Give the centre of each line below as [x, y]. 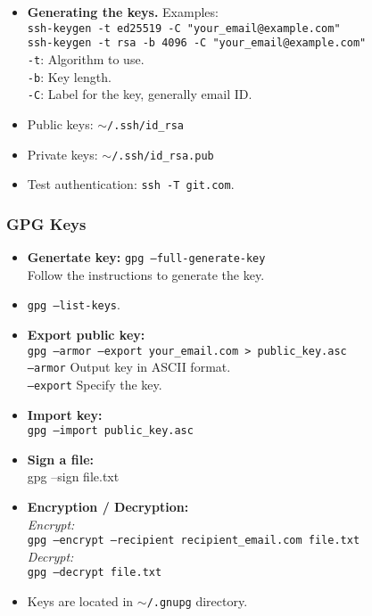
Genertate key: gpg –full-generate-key [146, 257]
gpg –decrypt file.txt [95, 573]
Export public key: [86, 334]
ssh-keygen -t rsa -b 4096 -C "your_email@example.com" [197, 43]
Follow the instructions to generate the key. [146, 274]
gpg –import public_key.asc [110, 431]
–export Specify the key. [95, 384]
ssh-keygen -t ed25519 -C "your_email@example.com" [184, 28]
